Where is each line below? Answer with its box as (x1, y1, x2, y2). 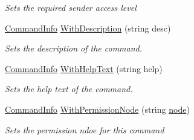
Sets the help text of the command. (5, 82, 133, 95)
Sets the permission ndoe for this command (5, 123, 164, 136)
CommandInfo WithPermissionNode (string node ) (5, 102, 190, 115)
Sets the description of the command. (5, 42, 143, 55)
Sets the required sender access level (5, 1, 137, 13)
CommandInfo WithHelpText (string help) (5, 62, 163, 75)
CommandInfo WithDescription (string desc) (5, 21, 171, 34)
